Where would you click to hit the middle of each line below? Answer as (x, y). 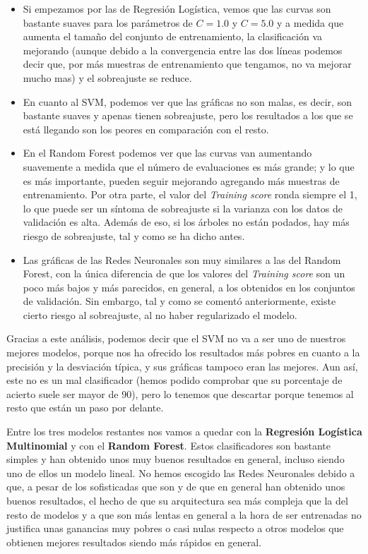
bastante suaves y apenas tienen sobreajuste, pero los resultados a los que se (188, 115)
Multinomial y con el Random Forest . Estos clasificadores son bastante (169, 445)
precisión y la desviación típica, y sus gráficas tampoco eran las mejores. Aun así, (182, 366)
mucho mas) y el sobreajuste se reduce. (107, 77)
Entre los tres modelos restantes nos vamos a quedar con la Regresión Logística (184, 432)
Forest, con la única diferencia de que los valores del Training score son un (184, 273)
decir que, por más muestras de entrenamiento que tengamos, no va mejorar (187, 64)
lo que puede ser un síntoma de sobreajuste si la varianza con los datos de (183, 208)
